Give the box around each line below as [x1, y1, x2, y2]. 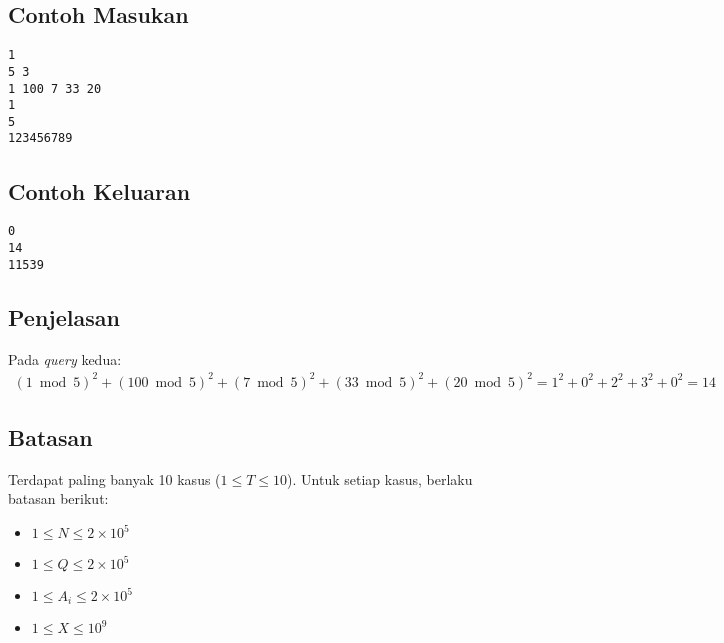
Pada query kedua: [8, 348, 122, 369]
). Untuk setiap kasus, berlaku [287, 468, 473, 489]
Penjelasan [8, 301, 120, 332]
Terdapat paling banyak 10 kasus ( [8, 468, 221, 489]
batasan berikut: [8, 488, 109, 509]
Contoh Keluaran [8, 175, 191, 206]
